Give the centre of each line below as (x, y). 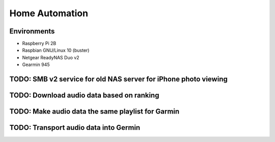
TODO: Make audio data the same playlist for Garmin (94, 112)
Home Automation (49, 13)
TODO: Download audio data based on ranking (84, 96)
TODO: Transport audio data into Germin (75, 128)
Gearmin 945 (36, 65)
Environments (32, 31)
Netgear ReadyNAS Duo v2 (51, 57)
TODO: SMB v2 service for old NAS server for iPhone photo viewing (118, 79)
